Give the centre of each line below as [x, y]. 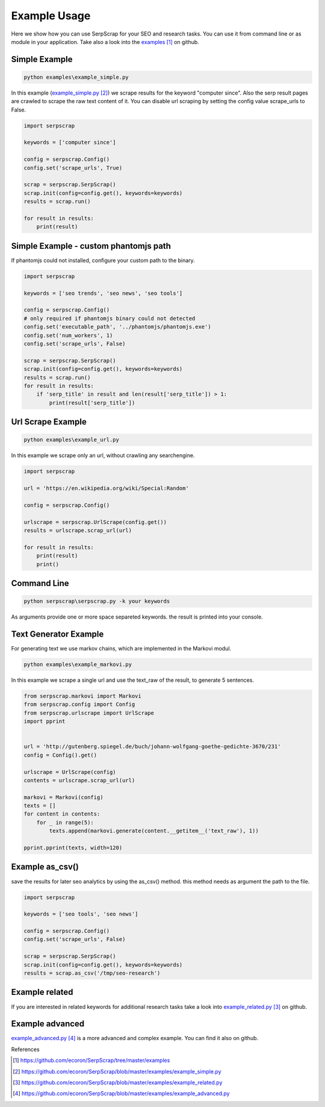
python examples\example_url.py [72, 440]
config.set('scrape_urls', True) [73, 168]
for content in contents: [62, 814]
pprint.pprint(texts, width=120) [73, 848]
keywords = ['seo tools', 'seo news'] [81, 914]
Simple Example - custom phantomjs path [91, 246]
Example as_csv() [45, 867]
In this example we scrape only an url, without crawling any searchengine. [103, 455]
